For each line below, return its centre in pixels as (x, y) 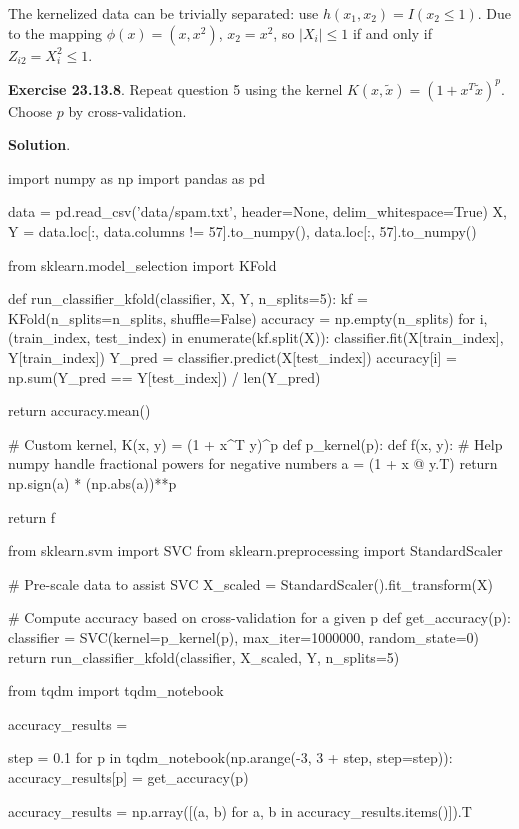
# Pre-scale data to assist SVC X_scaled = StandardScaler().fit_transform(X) (251, 583)
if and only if (392, 32)
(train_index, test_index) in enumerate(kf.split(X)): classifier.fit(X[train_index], (256, 337)
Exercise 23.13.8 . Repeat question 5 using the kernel (175, 88)
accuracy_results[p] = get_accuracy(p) (128, 776)
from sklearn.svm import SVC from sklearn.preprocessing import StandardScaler (255, 550)
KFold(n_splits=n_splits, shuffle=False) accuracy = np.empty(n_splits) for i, (248, 317)
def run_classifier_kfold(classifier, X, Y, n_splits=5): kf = (188, 298)
